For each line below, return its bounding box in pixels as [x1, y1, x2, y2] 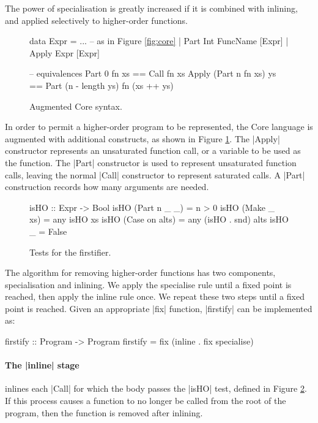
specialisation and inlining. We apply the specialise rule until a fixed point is [5, 278, 292, 291]
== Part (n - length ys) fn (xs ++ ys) [29, 78, 174, 91]
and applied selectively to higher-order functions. [5, 13, 188, 26]
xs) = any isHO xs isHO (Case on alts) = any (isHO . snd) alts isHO [29, 213, 289, 226]
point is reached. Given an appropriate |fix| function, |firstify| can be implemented [5, 302, 312, 314]
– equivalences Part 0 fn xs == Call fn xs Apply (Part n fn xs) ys [29, 67, 276, 80]
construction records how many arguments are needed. [5, 180, 209, 193]
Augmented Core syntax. [29, 99, 122, 112]
